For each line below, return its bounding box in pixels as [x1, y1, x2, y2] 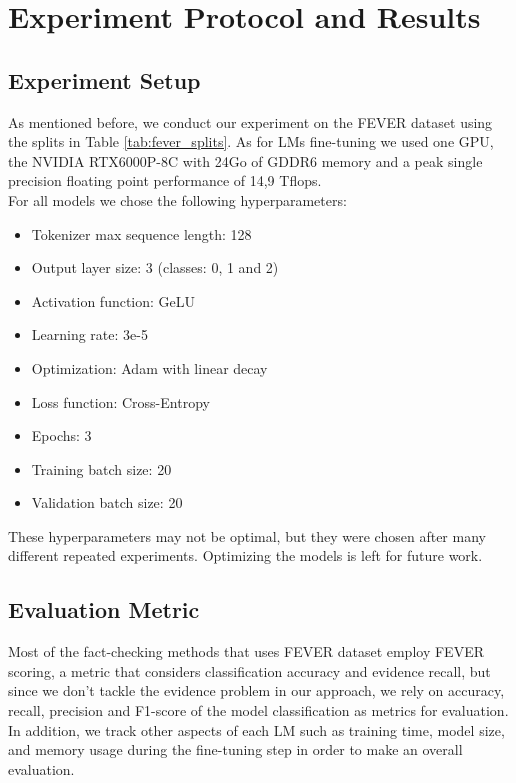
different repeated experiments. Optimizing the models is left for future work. [8, 545, 483, 566]
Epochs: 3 [31, 425, 92, 446]
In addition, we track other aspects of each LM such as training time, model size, [8, 719, 505, 740]
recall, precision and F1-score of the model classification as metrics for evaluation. [8, 700, 509, 721]
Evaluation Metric [8, 594, 200, 625]
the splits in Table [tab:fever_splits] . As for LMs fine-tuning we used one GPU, [8, 131, 494, 152]
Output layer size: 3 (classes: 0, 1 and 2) [31, 257, 279, 278]
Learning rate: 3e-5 [31, 324, 148, 345]
